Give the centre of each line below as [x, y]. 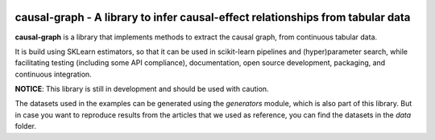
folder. [25, 126]
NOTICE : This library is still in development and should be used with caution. [142, 89]
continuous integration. [53, 74]
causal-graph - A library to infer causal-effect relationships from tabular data [213, 17]
